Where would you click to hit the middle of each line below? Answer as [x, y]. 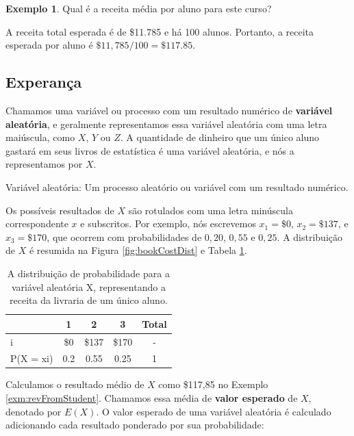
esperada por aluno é [49, 45]
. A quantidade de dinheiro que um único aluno [220, 137]
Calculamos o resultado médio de [75, 384]
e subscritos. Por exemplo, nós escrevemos [168, 223]
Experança [44, 82]
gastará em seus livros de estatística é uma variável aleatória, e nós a [150, 150]
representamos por [44, 164]
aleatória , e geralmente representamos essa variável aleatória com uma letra [166, 124]
